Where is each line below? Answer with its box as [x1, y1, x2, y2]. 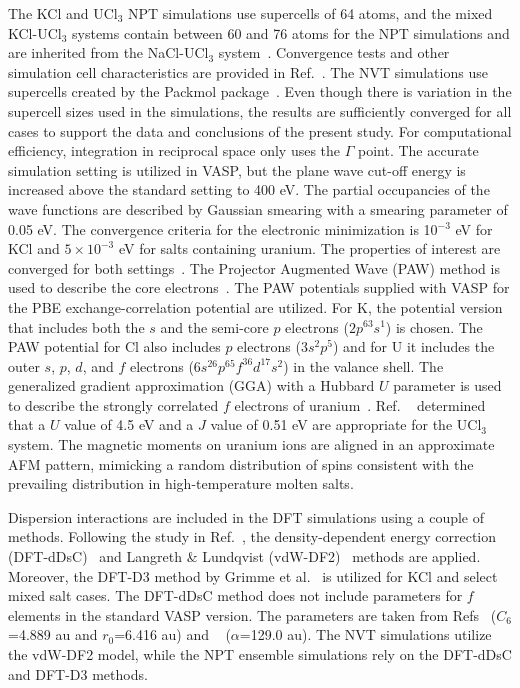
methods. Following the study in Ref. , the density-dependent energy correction [8, 526, 497, 547]
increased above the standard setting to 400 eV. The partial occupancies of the [8, 179, 490, 200]
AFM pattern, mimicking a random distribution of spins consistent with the [8, 453, 474, 474]
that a [8, 414, 46, 435]
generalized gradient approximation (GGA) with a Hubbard [8, 375, 375, 396]
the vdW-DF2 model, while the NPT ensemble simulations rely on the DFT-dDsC [8, 644, 512, 664]
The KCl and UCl [8, 3, 118, 23]
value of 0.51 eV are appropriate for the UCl [210, 414, 482, 435]
